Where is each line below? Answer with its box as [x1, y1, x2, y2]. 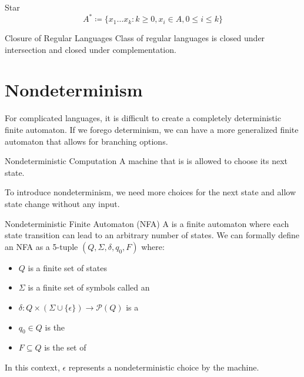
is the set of [44, 341, 86, 353]
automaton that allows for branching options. [5, 135, 168, 147]
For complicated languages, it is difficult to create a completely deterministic [5, 112, 281, 124]
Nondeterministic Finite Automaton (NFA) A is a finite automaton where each [5, 217, 289, 229]
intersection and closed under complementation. [5, 43, 176, 55]
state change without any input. [5, 197, 120, 209]
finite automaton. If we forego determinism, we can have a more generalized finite [5, 124, 299, 135]
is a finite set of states [28, 261, 107, 273]
